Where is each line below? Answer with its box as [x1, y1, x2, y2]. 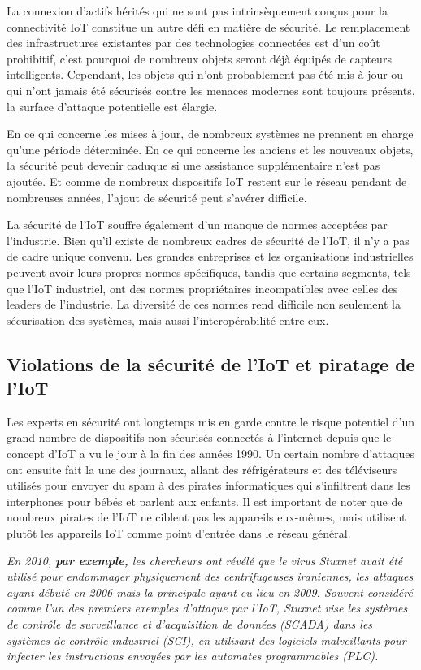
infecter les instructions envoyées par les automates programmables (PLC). [7, 647, 379, 664]
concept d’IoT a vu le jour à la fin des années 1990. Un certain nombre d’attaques [7, 445, 414, 462]
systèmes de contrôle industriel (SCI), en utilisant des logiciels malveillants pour [7, 631, 406, 648]
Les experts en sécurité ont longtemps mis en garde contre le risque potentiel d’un [7, 413, 415, 430]
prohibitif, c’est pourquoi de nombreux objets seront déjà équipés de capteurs [7, 50, 392, 67]
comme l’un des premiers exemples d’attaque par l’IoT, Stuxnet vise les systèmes [7, 599, 408, 616]
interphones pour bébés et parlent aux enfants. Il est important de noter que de [7, 492, 403, 509]
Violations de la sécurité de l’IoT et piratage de [7, 351, 415, 376]
